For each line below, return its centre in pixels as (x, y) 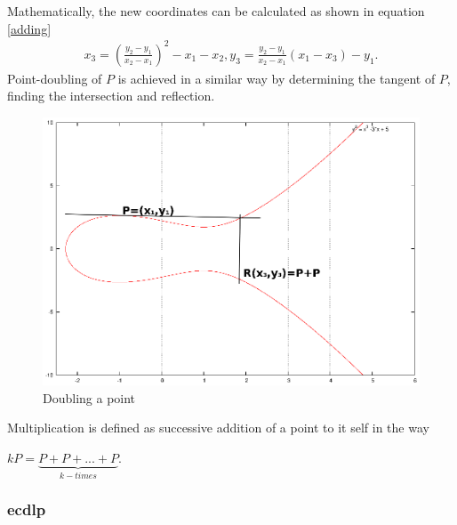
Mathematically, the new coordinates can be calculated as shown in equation (216, 11)
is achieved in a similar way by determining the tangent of (277, 78)
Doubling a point (89, 397)
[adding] (29, 28)
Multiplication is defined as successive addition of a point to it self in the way (218, 428)
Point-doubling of (55, 78)
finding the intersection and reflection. (111, 96)
